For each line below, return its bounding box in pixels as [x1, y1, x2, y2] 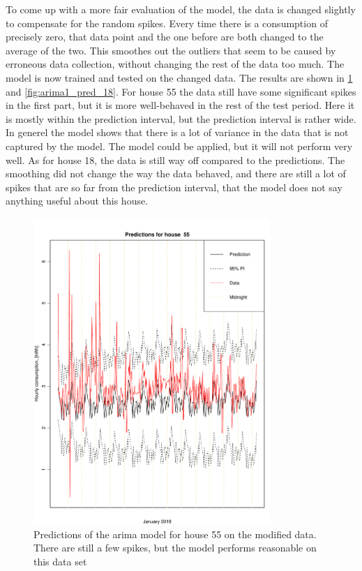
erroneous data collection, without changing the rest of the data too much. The [6, 57, 345, 71]
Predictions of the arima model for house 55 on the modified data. [33, 526, 317, 541]
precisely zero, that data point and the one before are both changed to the [6, 29, 324, 44]
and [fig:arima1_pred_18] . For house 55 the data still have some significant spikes [6, 84, 356, 98]
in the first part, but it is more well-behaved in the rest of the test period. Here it [6, 98, 355, 112]
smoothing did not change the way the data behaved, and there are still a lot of [6, 166, 346, 181]
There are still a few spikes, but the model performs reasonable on [33, 540, 317, 555]
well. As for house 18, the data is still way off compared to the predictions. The [6, 152, 345, 167]
